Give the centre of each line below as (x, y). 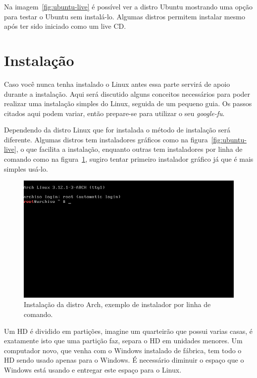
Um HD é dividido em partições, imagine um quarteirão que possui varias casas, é (128, 331)
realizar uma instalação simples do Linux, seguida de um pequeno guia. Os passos (128, 103)
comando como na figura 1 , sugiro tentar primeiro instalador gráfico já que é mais (129, 159)
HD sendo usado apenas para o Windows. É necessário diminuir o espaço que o (124, 360)
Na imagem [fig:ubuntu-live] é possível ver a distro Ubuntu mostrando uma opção (128, 6)
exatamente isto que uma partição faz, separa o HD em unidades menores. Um (123, 341)
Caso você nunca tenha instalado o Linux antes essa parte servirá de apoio (117, 84)
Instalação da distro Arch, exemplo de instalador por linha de (117, 304)
